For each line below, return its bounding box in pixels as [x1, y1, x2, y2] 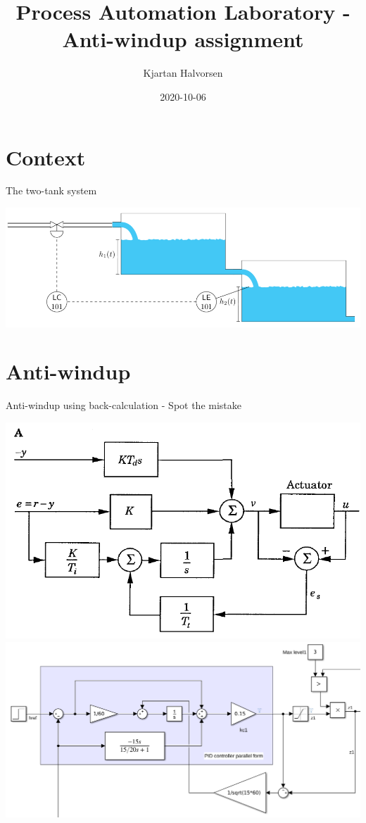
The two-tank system [6, 183, 97, 198]
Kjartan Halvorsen [143, 65, 223, 80]
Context [6, 142, 86, 171]
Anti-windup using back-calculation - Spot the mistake [6, 398, 242, 413]
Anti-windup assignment [62, 25, 304, 54]
